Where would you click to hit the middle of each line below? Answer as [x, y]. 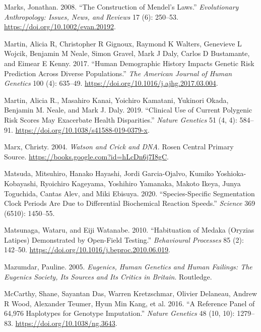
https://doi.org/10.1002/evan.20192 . [60, 26]
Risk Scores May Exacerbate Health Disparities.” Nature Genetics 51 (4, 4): [121, 119]
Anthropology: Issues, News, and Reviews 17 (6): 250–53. [91, 16]
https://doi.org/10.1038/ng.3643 [65, 323]
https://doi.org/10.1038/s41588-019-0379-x [81, 129]
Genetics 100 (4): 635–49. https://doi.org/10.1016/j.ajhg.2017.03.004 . [111, 83]
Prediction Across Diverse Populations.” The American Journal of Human [118, 73]
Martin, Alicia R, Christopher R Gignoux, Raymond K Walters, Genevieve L [123, 43]
